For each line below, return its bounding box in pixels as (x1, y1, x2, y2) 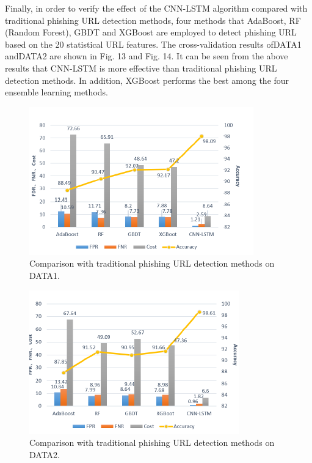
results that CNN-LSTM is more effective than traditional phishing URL (5, 61, 277, 74)
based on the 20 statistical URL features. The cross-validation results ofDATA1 (5, 37, 302, 50)
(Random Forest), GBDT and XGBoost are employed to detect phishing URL (5, 26, 297, 39)
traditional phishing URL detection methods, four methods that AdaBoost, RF (5, 13, 301, 26)
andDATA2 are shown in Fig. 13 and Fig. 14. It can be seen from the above (5, 50, 288, 62)
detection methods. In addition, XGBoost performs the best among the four (5, 73, 289, 86)
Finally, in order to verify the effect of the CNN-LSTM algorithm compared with (5, 2, 308, 14)
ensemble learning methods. (5, 86, 108, 98)
